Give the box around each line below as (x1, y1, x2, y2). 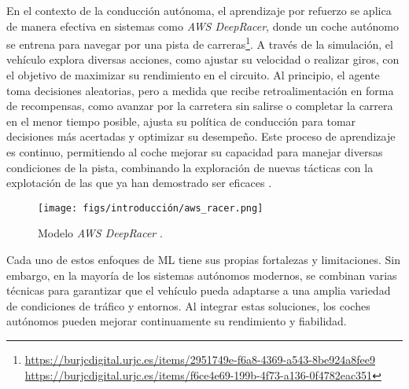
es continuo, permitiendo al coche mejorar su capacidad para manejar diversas (6, 144, 383, 160)
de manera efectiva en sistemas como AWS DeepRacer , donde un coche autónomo (6, 17, 399, 34)
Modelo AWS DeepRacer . (38, 225, 163, 241)
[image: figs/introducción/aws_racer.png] (38, 202, 263, 214)
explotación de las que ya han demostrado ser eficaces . (6, 174, 272, 191)
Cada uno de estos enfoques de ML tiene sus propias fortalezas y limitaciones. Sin (6, 251, 400, 268)
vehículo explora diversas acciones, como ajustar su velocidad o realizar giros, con (6, 51, 400, 68)
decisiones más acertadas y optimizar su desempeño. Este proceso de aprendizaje (6, 128, 396, 145)
